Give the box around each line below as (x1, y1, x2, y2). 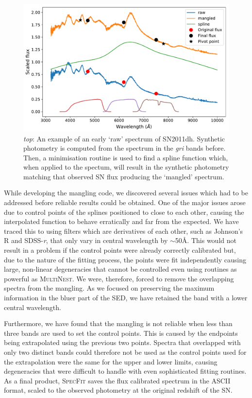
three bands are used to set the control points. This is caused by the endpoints (4, 328, 238, 338)
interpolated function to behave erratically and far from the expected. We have (4, 216, 239, 226)
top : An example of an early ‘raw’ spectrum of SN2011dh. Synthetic (23, 133, 225, 143)
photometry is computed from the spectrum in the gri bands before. (23, 143, 226, 153)
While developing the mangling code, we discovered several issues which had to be (4, 188, 248, 198)
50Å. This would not (175, 235, 236, 245)
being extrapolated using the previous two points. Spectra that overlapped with (4, 337, 241, 347)
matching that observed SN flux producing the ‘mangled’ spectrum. (23, 171, 224, 181)
